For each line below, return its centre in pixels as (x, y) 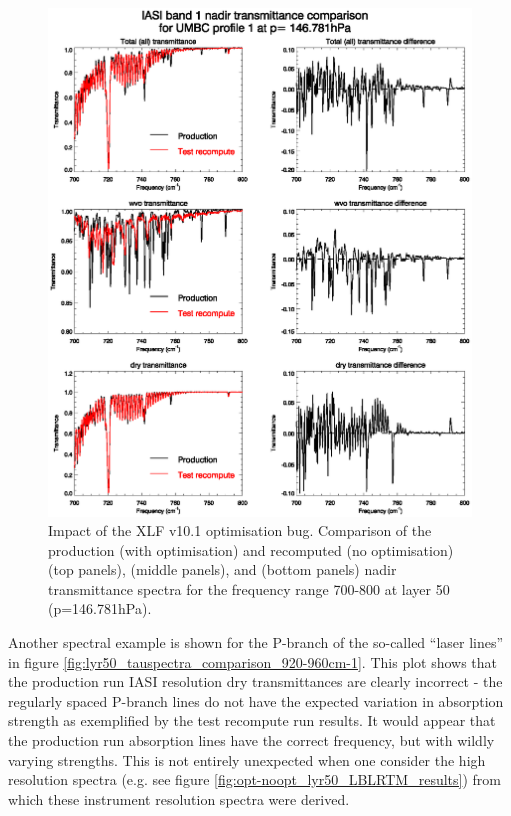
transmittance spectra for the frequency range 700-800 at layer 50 (249, 588)
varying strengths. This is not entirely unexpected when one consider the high (247, 759)
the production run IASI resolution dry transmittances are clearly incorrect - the (255, 681)
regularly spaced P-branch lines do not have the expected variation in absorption (256, 700)
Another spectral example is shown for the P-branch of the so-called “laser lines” (256, 642)
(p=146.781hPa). (100, 608)
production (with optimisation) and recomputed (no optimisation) (251, 549)
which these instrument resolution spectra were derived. (179, 798)
